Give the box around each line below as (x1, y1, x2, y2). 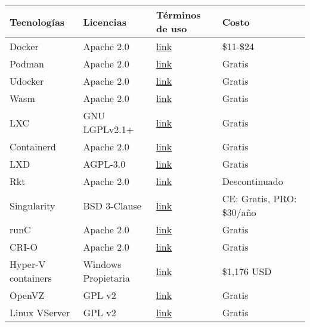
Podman (10, 57, 45, 70)
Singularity (10, 198, 55, 212)
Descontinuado (222, 174, 283, 188)
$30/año (222, 205, 256, 219)
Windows (83, 257, 122, 271)
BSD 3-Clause (83, 198, 141, 212)
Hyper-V (10, 257, 46, 271)
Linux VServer (10, 306, 70, 319)
